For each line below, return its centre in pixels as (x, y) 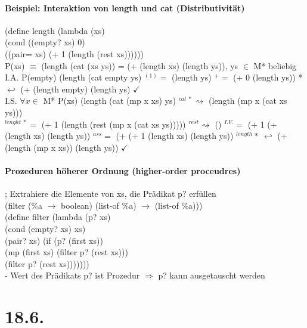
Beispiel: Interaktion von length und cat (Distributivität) (125, 7)
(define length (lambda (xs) (55, 30)
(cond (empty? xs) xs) (45, 228)
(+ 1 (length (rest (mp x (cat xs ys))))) (114, 124)
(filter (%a (24, 205)
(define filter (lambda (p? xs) (58, 217)
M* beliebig (275, 65)
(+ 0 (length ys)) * (268, 77)
